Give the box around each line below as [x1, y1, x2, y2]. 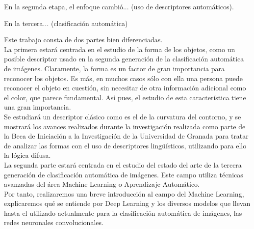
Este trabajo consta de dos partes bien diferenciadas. [4, 34, 163, 45]
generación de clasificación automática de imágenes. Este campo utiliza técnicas [4, 169, 243, 179]
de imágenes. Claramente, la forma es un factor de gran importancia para [4, 63, 225, 73]
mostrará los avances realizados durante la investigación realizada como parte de [4, 121, 246, 131]
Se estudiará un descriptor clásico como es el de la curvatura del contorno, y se [4, 111, 241, 121]
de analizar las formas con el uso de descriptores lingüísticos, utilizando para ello [4, 140, 247, 150]
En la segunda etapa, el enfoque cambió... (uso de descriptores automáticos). [4, 1, 234, 11]
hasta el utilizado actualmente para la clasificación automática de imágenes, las [4, 207, 242, 218]
